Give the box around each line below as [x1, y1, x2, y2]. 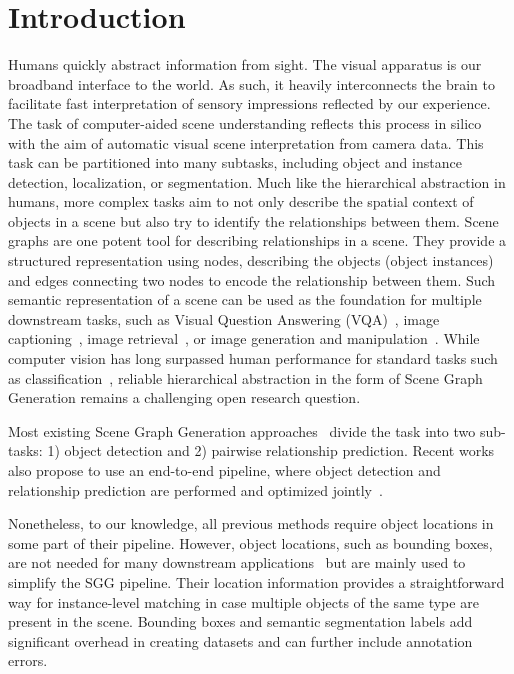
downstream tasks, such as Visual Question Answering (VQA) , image [8, 308, 440, 329]
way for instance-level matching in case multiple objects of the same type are [8, 591, 479, 612]
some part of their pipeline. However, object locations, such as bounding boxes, [8, 532, 493, 553]
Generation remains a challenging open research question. [8, 387, 361, 408]
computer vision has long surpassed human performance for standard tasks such [8, 348, 498, 369]
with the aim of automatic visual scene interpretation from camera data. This [8, 132, 484, 153]
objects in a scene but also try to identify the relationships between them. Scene [8, 210, 499, 231]
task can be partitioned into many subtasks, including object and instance [8, 152, 462, 173]
